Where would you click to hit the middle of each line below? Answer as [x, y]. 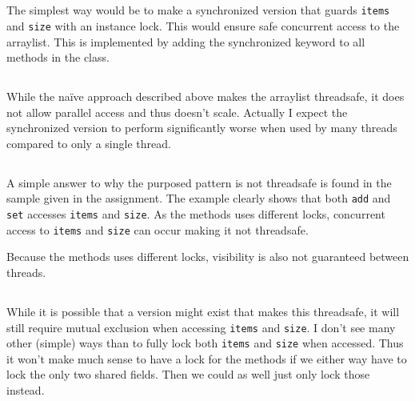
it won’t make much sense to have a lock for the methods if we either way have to [207, 358]
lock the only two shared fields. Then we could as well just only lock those [188, 374]
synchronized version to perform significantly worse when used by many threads [202, 128]
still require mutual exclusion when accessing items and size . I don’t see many [201, 327]
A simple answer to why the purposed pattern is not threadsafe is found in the [199, 182]
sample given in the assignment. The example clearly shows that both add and [199, 198]
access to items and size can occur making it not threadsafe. [158, 229]
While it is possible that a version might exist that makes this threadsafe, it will [203, 311]
